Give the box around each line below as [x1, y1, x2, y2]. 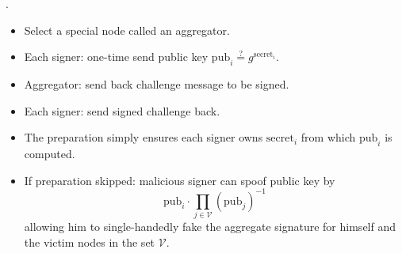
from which [301, 129, 356, 145]
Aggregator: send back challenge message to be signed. [24, 75, 289, 92]
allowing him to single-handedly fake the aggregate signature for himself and [24, 217, 396, 234]
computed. [24, 145, 75, 161]
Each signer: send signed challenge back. [24, 102, 220, 119]
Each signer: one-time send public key [24, 48, 209, 65]
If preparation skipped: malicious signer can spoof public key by [24, 172, 335, 188]
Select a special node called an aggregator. [24, 21, 230, 38]
